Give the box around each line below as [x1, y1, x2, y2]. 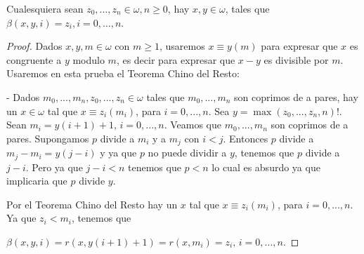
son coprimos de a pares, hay [234, 89, 358, 104]
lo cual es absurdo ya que [212, 159, 320, 174]
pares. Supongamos [6, 131, 89, 145]
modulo [72, 52, 105, 67]
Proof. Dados [6, 39, 63, 53]
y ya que [100, 145, 137, 160]
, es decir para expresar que [116, 52, 235, 67]
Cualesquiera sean [6, 1, 84, 15]
